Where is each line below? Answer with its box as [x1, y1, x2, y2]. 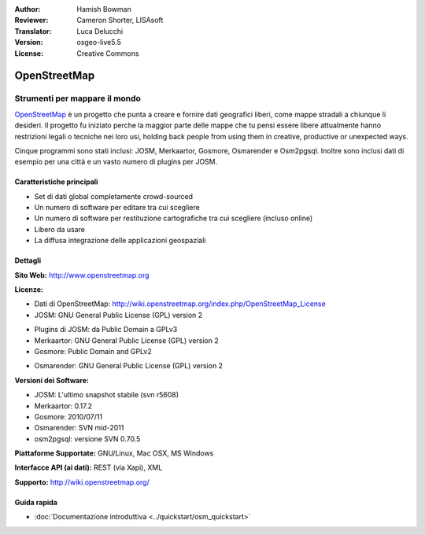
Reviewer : [14, 16, 49, 25]
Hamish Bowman [76, 5, 131, 13]
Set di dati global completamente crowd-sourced [34, 191, 193, 201]
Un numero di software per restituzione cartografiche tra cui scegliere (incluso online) [34, 213, 313, 223]
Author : [14, 5, 41, 13]
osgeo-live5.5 [76, 38, 121, 47]
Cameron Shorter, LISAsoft [76, 16, 164, 25]
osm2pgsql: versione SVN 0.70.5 [34, 434, 141, 444]
